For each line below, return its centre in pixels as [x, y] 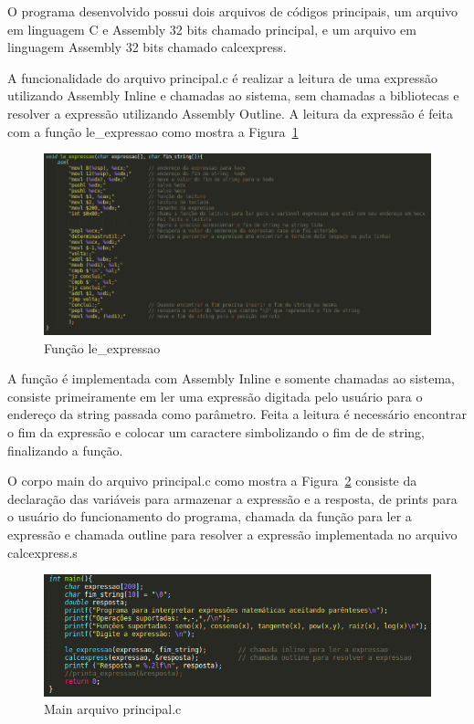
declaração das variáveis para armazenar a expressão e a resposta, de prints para [232, 498]
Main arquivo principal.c [113, 709]
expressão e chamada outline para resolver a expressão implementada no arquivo [232, 534]
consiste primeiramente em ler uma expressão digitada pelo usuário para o [215, 396]
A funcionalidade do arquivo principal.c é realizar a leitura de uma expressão [222, 77]
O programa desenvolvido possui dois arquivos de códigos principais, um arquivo [233, 11]
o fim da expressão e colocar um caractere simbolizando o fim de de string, [216, 431]
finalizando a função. [65, 450]
